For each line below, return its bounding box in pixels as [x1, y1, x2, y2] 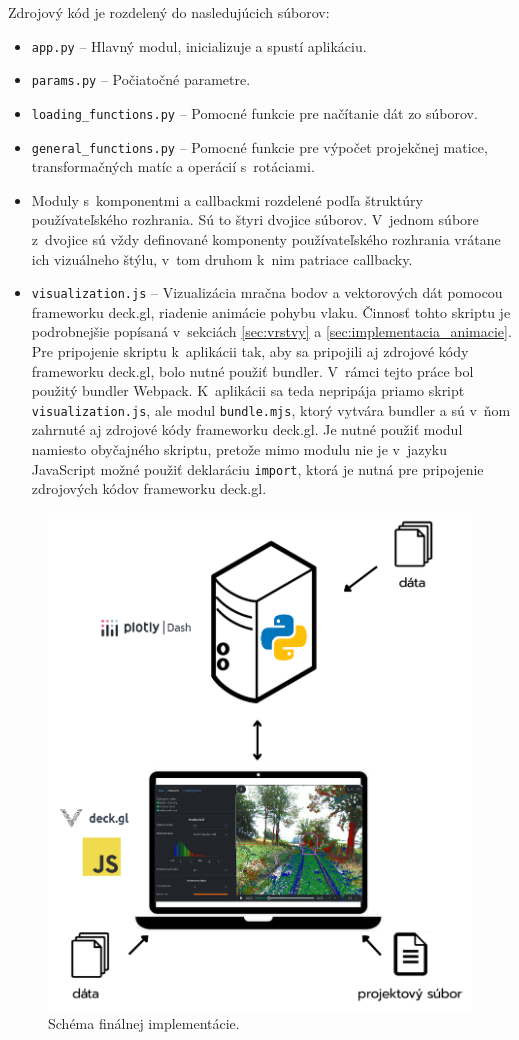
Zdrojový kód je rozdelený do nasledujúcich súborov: [8, 2, 330, 22]
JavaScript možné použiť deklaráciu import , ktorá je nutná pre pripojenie [31, 458, 484, 479]
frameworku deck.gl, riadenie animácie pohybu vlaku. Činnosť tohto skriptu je [31, 301, 511, 322]
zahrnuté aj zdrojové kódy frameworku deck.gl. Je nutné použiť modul [31, 419, 463, 440]
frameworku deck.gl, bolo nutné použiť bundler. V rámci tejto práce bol [31, 360, 474, 381]
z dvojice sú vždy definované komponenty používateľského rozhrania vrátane [31, 229, 501, 249]
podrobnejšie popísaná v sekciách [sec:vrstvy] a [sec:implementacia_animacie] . [31, 321, 512, 342]
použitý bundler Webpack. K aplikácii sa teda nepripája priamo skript [31, 380, 465, 401]
